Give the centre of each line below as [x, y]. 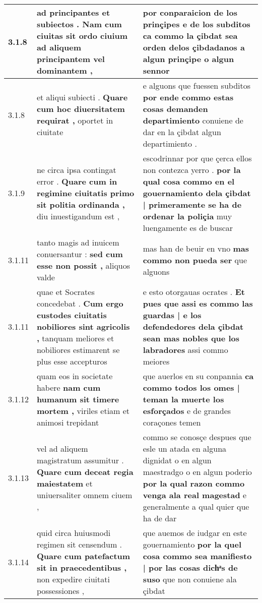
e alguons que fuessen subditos [197, 85]
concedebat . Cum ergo [80, 303]
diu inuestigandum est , [78, 216]
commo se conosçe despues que [197, 437]
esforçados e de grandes [187, 411]
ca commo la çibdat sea [190, 36]
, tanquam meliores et [75, 338]
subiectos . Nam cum [79, 24]
